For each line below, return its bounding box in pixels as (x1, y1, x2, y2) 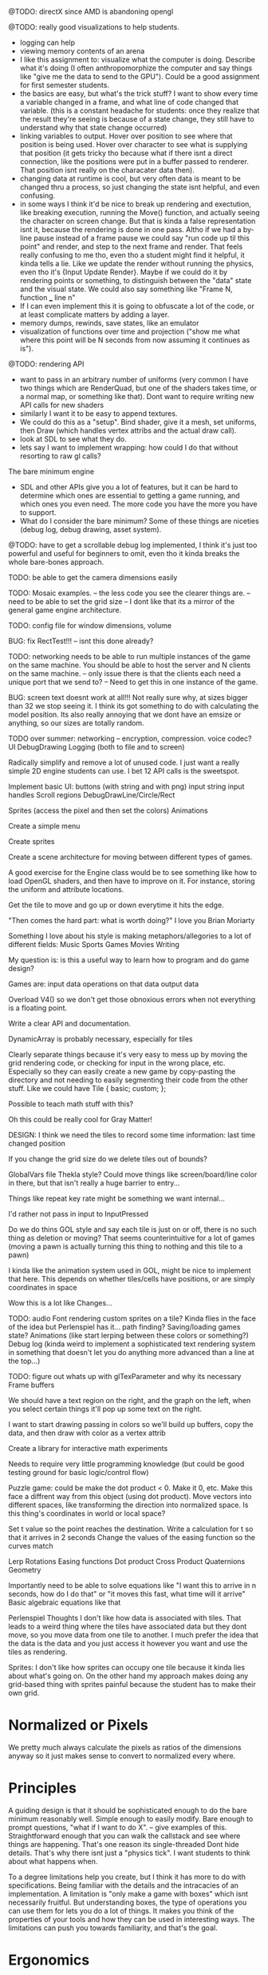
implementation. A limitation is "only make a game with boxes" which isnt (8, 1889, 249, 1898)
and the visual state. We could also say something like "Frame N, (19, 284, 233, 294)
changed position (8, 1139, 66, 1148)
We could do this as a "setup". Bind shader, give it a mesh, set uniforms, (19, 418, 257, 426)
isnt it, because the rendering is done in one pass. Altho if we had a (19, 225, 242, 234)
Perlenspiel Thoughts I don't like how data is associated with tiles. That (8, 1613, 242, 1622)
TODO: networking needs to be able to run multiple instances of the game (8, 652, 251, 661)
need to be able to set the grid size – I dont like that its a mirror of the (8, 597, 235, 606)
